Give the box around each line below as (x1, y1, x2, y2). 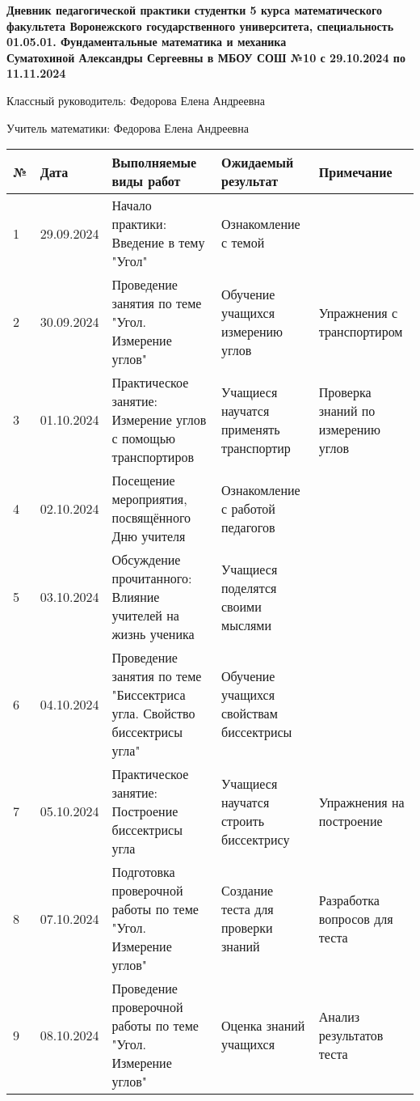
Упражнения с (318, 303, 398, 322)
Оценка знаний (221, 1016, 305, 1035)
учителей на (111, 606, 179, 625)
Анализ (318, 1006, 360, 1026)
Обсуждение (111, 550, 181, 570)
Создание (221, 881, 274, 900)
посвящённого (111, 508, 191, 527)
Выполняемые (111, 153, 197, 172)
